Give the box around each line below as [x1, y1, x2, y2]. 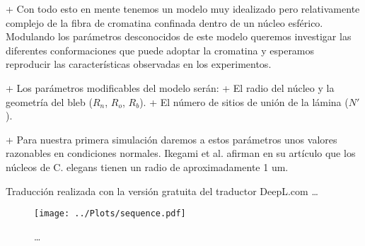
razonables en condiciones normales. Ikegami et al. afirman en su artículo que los [6, 146, 356, 160]
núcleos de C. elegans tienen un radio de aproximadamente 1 [6, 159, 269, 174]
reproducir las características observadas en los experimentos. [6, 57, 272, 71]
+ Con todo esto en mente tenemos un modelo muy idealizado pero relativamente [6, 1, 360, 16]
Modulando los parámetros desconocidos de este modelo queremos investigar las [6, 29, 352, 44]
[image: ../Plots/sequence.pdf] [34, 209, 186, 219]
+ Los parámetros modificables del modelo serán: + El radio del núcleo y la [6, 80, 335, 95]
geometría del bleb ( [6, 94, 93, 109]
